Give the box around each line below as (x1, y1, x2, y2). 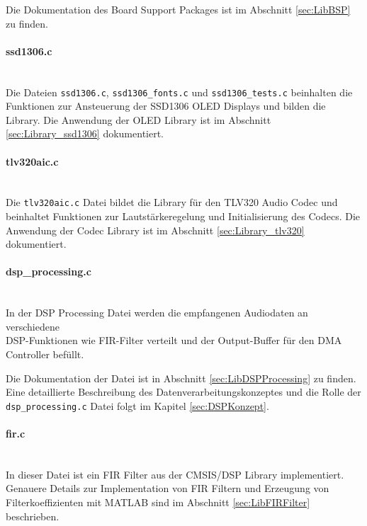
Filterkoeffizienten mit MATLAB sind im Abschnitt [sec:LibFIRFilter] (6, 495, 310, 510)
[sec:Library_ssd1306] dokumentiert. (6, 126, 164, 141)
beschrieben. (6, 508, 60, 523)
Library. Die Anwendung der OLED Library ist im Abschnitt (6, 112, 271, 127)
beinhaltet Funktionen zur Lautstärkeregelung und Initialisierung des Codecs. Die (6, 209, 361, 224)
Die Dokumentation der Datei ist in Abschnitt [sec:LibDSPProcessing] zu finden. (6, 370, 356, 385)
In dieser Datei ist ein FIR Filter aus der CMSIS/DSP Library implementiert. (6, 467, 344, 481)
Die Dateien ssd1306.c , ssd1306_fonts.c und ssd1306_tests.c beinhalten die (6, 84, 353, 99)
